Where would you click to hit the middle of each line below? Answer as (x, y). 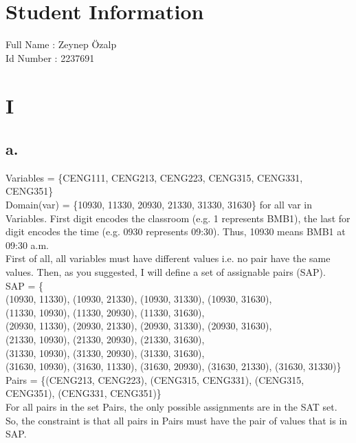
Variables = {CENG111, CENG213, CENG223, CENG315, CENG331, (154, 177)
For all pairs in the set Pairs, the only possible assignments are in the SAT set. (171, 406)
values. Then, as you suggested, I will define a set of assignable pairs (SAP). (166, 272)
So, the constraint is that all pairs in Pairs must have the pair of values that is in (177, 420)
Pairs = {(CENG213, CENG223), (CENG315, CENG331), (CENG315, (155, 379)
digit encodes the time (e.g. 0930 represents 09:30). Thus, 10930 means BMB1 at (176, 231)
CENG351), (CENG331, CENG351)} (84, 393)
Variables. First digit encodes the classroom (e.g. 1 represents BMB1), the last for (178, 218)
